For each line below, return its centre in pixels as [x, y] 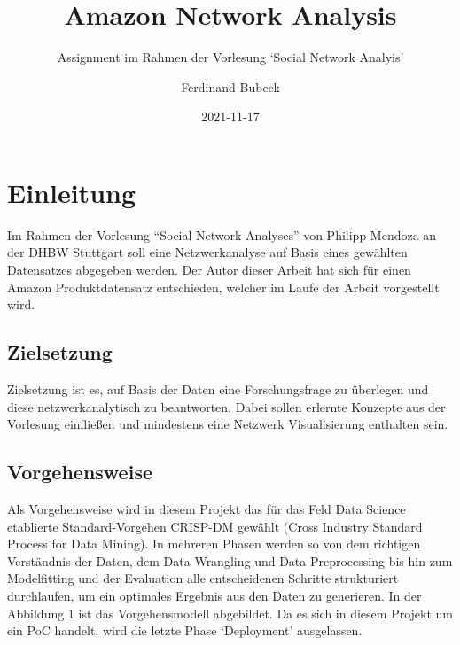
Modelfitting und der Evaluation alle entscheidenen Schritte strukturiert [203, 578]
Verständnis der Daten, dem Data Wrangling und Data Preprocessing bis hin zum [230, 560]
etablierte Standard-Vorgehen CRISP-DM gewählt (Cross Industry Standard [215, 526]
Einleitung [72, 192]
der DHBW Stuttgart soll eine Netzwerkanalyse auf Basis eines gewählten [207, 252]
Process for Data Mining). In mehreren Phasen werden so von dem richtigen [214, 544]
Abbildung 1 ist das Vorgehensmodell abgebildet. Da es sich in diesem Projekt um [230, 613]
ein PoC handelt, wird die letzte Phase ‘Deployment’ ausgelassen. [185, 630]
